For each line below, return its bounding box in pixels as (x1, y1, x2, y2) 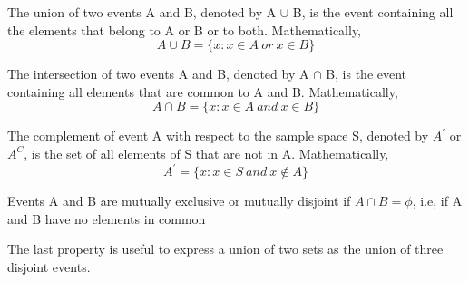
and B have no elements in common (7, 209, 206, 228)
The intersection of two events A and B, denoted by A (7, 64, 309, 83)
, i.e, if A (412, 191, 463, 210)
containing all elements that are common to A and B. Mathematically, (7, 82, 398, 101)
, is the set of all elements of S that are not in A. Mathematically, (24, 143, 389, 162)
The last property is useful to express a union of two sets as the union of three (7, 239, 444, 258)
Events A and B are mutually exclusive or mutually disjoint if (7, 191, 351, 210)
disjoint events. (7, 257, 91, 276)
